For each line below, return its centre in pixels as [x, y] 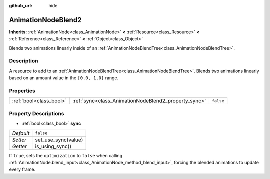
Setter [19, 140]
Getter [20, 146]
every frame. [22, 169]
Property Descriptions [37, 113]
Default [21, 133]
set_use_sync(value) [59, 140]
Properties [22, 91]
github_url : [21, 6]
